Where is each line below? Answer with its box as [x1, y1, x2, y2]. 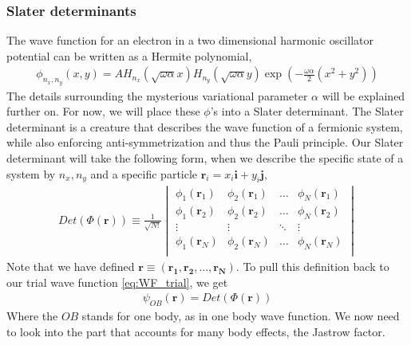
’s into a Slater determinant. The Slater [210, 103, 404, 120]
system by [6, 165, 56, 182]
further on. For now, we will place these [6, 103, 200, 120]
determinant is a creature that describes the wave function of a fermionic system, [6, 118, 403, 135]
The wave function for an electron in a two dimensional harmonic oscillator [6, 32, 373, 49]
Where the [6, 308, 58, 324]
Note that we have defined [6, 258, 135, 275]
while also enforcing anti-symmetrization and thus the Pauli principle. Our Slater [6, 134, 404, 151]
